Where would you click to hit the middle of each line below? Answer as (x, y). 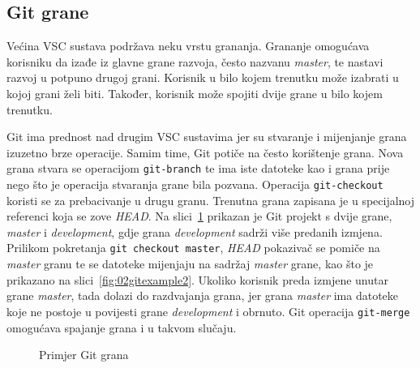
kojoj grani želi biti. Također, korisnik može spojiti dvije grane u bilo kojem (195, 93)
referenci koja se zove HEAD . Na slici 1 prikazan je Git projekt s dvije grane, (199, 216)
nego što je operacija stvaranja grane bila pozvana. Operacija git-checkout (195, 184)
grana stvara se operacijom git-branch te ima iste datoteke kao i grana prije (198, 168)
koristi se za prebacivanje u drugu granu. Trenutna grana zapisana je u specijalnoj (211, 200)
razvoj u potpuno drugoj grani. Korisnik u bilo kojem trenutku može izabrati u (203, 77)
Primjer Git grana (84, 355)
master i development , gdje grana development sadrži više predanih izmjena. (195, 231)
